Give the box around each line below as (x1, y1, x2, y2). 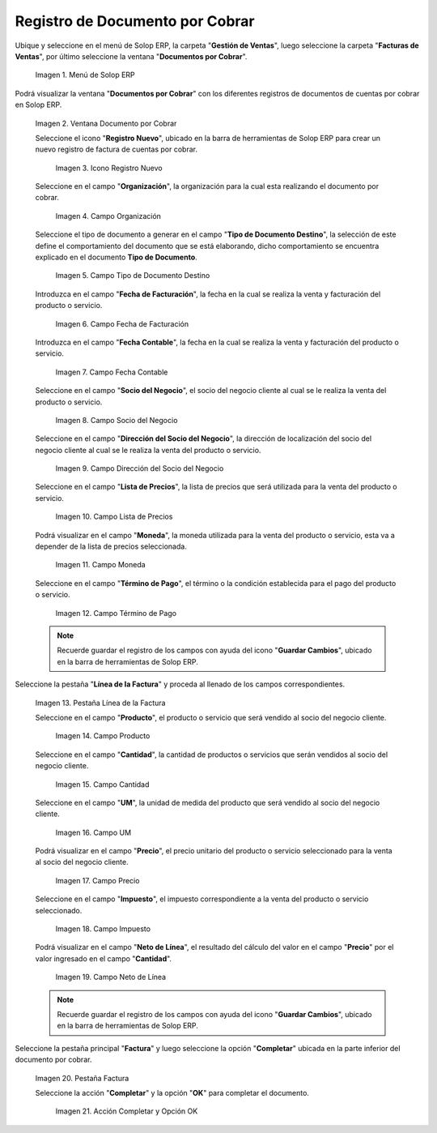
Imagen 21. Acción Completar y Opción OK (55, 1106, 198, 1116)
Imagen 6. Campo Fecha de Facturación (55, 319, 189, 328)
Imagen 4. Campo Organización (55, 211, 162, 220)
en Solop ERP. (15, 100, 62, 109)
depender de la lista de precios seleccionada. (35, 541, 188, 551)
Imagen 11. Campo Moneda (55, 560, 146, 570)
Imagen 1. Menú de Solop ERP (35, 70, 135, 80)
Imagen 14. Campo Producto (55, 731, 151, 741)
